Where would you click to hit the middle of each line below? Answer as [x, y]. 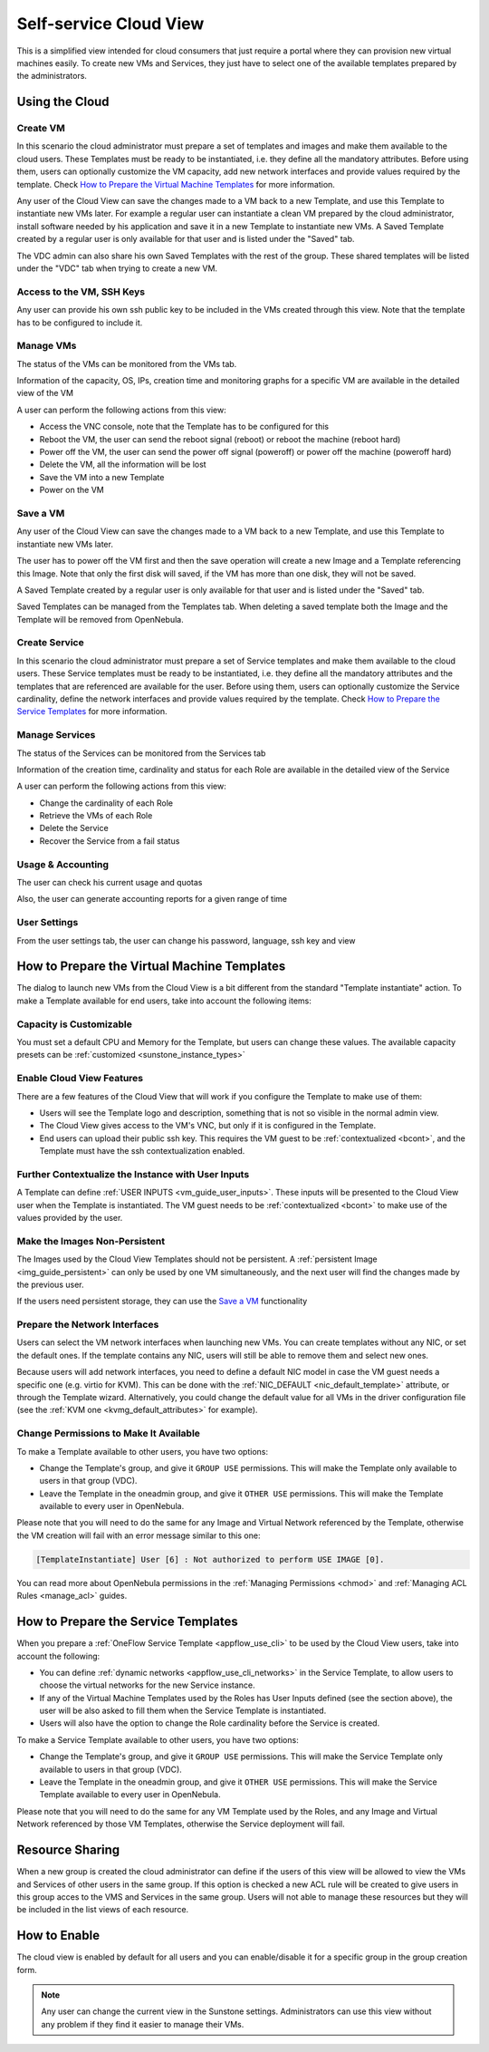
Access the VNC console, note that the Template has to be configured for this [184, 427]
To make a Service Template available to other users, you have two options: [158, 1739]
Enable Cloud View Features [80, 1079]
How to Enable [58, 1936]
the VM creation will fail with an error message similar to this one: [139, 1535]
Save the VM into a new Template [102, 477]
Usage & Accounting [62, 864]
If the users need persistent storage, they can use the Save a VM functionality [162, 1302]
